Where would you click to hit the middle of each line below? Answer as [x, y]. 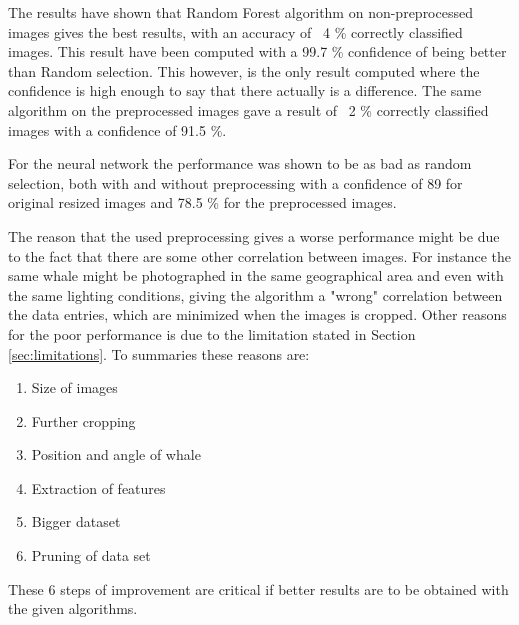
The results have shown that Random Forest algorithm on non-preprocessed [240, 12]
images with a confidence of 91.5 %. [117, 129]
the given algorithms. [73, 608]
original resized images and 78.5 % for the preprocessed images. [202, 202]
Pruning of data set [91, 555]
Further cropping [83, 420]
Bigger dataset [76, 521]
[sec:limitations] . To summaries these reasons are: [159, 353]
